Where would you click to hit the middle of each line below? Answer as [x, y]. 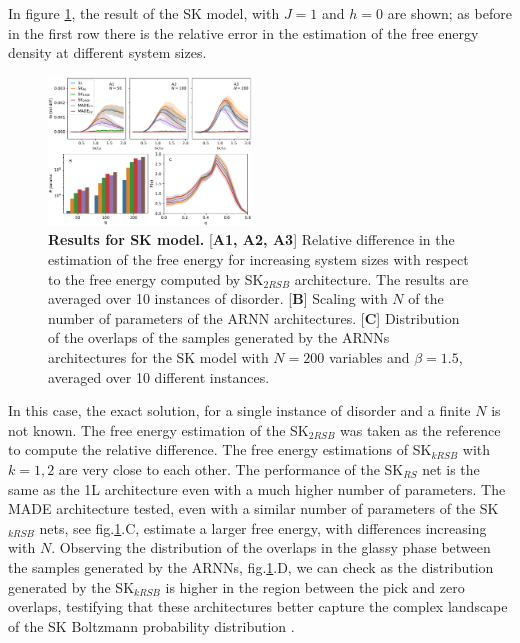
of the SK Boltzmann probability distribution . [151, 625]
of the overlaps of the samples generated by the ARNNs [219, 337]
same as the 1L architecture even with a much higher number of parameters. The [257, 488]
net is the [451, 468]
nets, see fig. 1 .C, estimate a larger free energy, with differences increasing [263, 527]
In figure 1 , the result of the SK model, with [144, 13]
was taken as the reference [420, 429]
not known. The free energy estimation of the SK [158, 429]
